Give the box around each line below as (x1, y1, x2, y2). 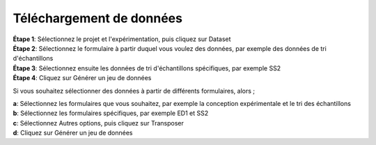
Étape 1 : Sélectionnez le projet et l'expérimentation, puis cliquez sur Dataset (13, 35, 231, 43)
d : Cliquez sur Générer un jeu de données (13, 129, 133, 137)
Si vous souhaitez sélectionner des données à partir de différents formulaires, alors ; (13, 86, 256, 95)
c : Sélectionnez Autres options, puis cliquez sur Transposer (13, 119, 184, 127)
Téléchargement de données (13, 10, 182, 26)
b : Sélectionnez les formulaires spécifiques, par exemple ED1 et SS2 (13, 109, 209, 118)
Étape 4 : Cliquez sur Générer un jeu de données (13, 74, 152, 82)
